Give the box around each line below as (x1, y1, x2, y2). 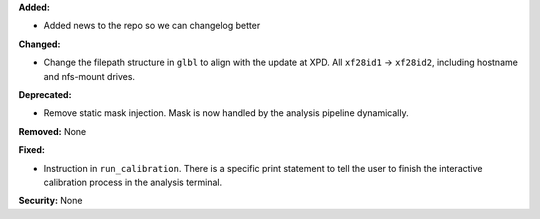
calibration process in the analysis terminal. (43, 176, 223, 188)
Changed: (18, 38, 61, 50)
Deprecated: (18, 88, 72, 100)
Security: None (18, 195, 83, 207)
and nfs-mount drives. (43, 70, 135, 82)
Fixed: (18, 144, 45, 156)
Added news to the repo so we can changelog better (43, 20, 261, 32)
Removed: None (18, 125, 87, 137)
